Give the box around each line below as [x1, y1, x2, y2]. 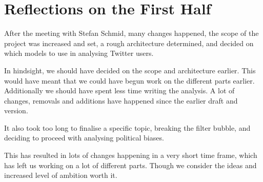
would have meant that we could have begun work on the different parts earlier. [4, 75, 255, 86]
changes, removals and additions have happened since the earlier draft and [4, 95, 238, 106]
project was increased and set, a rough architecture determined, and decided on [4, 37, 254, 48]
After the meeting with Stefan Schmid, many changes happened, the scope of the [4, 28, 259, 38]
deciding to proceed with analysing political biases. [4, 132, 164, 143]
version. [4, 105, 28, 116]
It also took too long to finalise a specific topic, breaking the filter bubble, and [4, 122, 251, 133]
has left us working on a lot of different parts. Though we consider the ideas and [4, 159, 257, 170]
